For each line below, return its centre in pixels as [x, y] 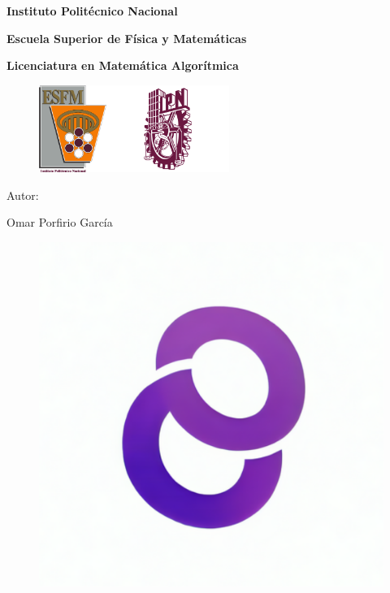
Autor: [23, 195]
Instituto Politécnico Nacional [92, 11]
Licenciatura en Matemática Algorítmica [123, 65]
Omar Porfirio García [60, 222]
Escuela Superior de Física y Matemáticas [127, 38]
